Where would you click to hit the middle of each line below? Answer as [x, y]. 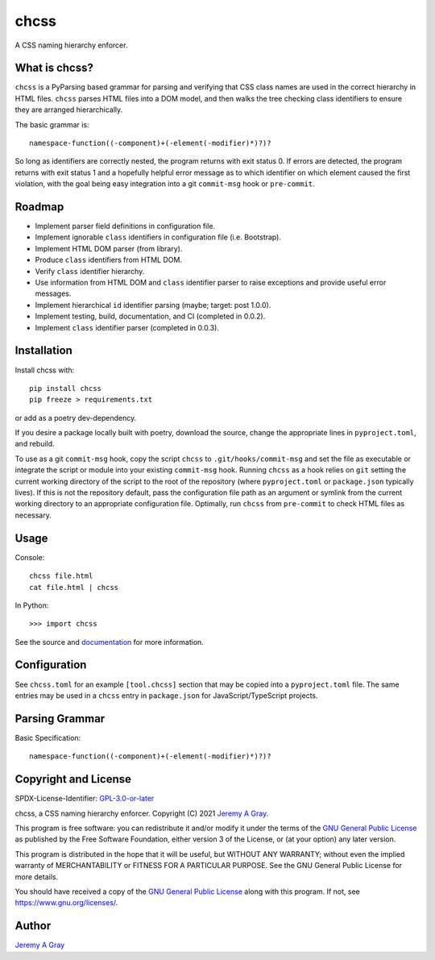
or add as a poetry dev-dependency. [76, 418]
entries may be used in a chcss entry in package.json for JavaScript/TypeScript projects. [166, 695]
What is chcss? [54, 68]
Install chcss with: [45, 370]
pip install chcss [66, 388]
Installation [43, 351]
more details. [37, 877]
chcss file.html [61, 576]
